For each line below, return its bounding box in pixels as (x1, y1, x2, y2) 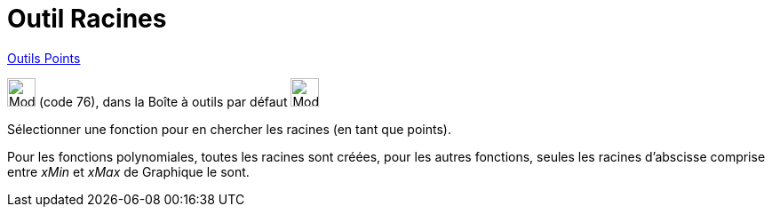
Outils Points (7, 50, 81, 66)
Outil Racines (7, 4, 167, 34)
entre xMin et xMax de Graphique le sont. (7, 163, 250, 179)
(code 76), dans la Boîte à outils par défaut (38, 93, 288, 109)
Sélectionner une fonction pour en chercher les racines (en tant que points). (7, 121, 451, 137)
